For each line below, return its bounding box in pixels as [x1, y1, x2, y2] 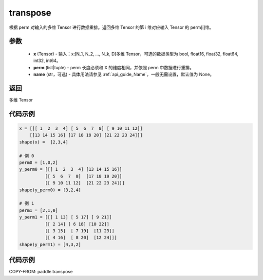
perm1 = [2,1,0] [19, 207, 58, 213]
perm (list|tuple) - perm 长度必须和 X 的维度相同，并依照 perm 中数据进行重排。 [33, 64, 194, 70]
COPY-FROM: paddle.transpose [9, 269, 73, 275]
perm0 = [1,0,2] [19, 160, 58, 165]
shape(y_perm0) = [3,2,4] [19, 187, 81, 193]
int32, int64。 [33, 58, 61, 63]
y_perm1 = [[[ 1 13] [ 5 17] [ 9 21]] [19, 215, 112, 220]
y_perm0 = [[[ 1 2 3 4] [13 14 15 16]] [19, 166, 122, 172]
